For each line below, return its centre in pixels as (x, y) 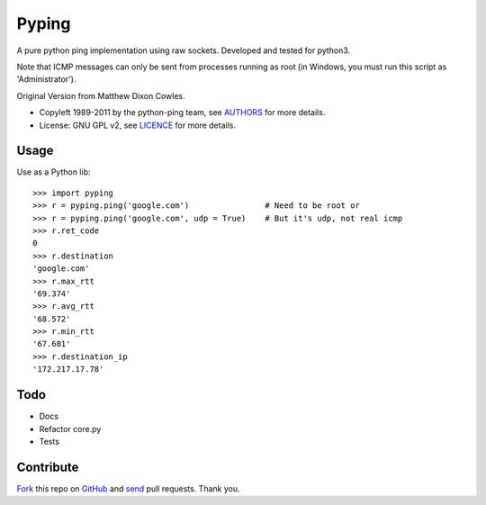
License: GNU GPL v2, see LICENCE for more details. (137, 125)
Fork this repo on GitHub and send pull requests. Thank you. (128, 488)
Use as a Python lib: (54, 172)
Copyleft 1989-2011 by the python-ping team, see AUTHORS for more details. (182, 113)
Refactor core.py (70, 428)
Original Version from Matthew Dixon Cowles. (101, 95)
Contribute (48, 467)
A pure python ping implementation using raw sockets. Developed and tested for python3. (184, 50)
